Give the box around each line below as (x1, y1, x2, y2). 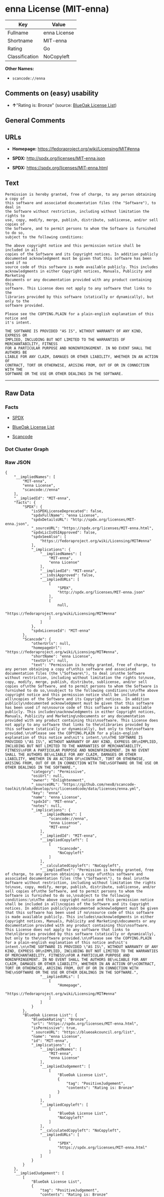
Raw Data (5, 389, 35, 397)
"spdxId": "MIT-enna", (31, 799, 78, 804)
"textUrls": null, (31, 658, 69, 663)
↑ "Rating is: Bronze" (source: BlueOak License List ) (12, 102, 117, 108)
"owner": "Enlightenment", (31, 778, 86, 783)
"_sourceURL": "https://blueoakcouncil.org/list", (31, 1030, 137, 1034)
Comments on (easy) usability (5, 89, 99, 98)
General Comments (5, 116, 65, 125)
